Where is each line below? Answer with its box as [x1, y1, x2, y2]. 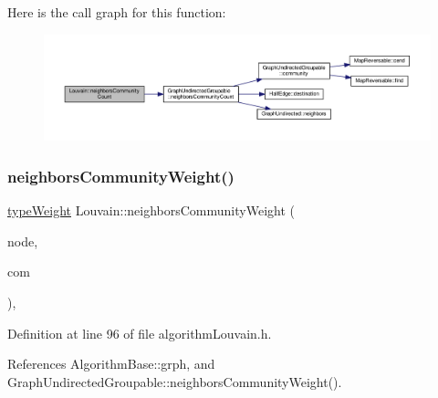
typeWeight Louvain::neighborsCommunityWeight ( [7, 201, 295, 220]
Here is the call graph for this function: [7, 3, 226, 21]
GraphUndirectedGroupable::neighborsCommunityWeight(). [7, 372, 342, 391]
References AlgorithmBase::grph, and [7, 354, 215, 373]
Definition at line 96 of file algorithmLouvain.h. [7, 323, 272, 342]
